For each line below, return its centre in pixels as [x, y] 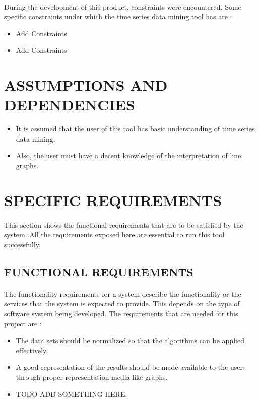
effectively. [32, 350]
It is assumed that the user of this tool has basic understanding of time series [135, 129]
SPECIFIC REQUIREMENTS [113, 200]
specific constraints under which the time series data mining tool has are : [118, 16]
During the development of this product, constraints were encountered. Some [123, 6]
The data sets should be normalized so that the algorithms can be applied [130, 340]
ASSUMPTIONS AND [86, 85]
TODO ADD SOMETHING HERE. [72, 394]
